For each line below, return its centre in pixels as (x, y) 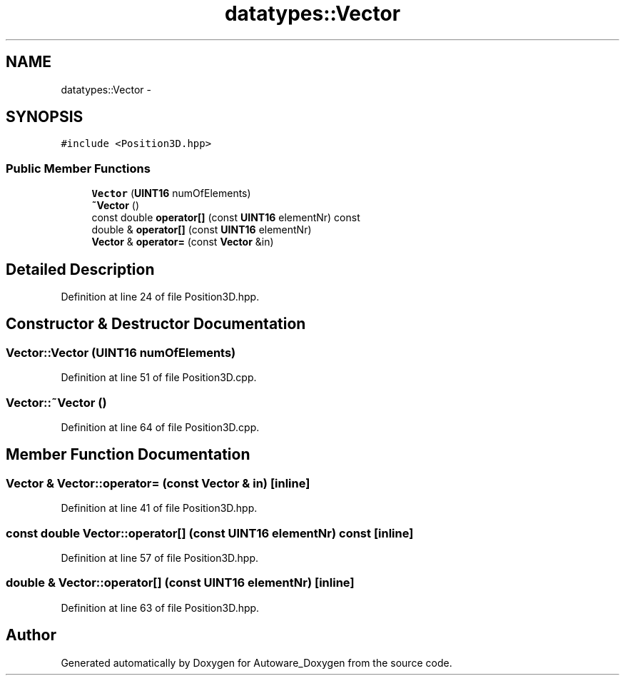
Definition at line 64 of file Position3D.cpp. (160, 427)
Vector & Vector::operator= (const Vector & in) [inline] (158, 483)
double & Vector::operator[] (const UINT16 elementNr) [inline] (180, 583)
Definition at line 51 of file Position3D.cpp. (159, 378)
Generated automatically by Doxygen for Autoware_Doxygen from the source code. (256, 662)
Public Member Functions (78, 168)
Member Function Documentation (128, 455)
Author (31, 635)
